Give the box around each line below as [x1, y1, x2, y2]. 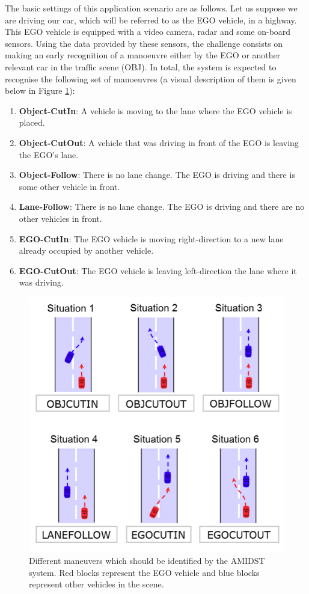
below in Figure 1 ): [5, 84, 75, 97]
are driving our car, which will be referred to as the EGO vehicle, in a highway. [5, 13, 297, 26]
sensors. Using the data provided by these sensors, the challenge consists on [5, 37, 283, 49]
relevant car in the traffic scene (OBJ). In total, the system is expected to [5, 60, 277, 73]
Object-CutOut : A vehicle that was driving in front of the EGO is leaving [19, 136, 299, 148]
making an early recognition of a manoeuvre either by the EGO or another [5, 49, 281, 61]
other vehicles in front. [19, 212, 102, 224]
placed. [19, 116, 45, 129]
